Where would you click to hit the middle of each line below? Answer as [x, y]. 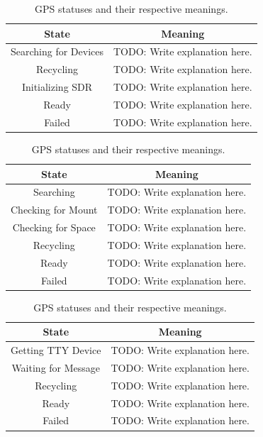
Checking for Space [54, 227]
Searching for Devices [57, 51]
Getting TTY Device [56, 350]
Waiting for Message [56, 367]
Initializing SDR [57, 87]
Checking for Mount [54, 210]
